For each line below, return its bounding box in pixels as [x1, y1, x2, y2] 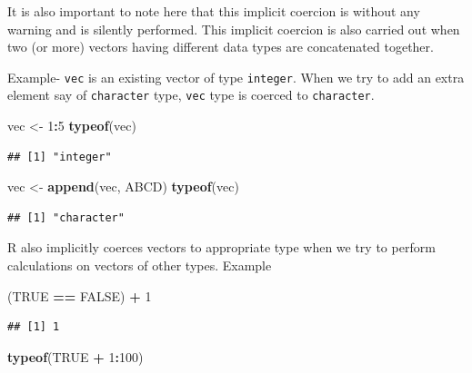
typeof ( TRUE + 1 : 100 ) [7, 347, 144, 366]
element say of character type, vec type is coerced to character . [7, 85, 375, 104]
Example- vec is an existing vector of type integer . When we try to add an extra [7, 67, 465, 86]
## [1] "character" [7, 211, 125, 224]
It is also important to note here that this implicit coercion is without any [7, 2, 420, 20]
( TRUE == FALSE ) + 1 [7, 286, 152, 305]
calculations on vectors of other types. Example [7, 256, 272, 275]
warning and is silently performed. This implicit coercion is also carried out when [7, 19, 460, 38]
